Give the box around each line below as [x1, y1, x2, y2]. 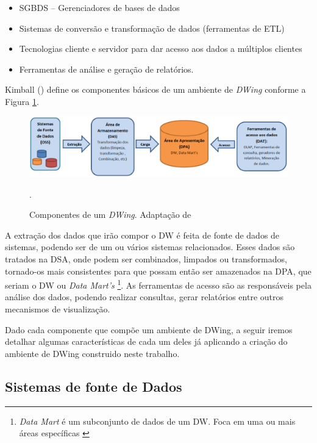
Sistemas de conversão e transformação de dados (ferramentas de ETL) [19, 21, 285, 34]
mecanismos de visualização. [5, 302, 110, 315]
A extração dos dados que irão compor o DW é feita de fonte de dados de [5, 228, 280, 241]
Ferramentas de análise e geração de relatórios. [19, 62, 194, 75]
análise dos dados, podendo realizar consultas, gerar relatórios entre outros [5, 290, 284, 303]
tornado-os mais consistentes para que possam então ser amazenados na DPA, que [5, 264, 312, 277]
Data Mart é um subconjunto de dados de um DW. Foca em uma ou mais [19, 414, 296, 427]
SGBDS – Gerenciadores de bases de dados [19, 1, 180, 13]
